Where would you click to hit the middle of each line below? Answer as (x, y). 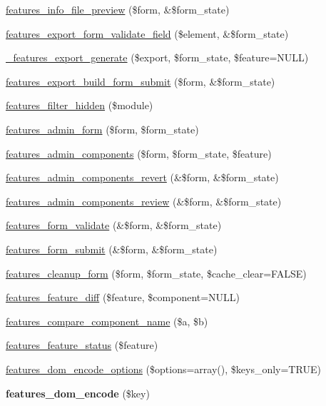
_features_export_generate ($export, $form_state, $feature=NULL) (157, 57)
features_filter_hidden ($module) (80, 105)
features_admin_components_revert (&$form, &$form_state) (142, 177)
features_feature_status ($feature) (82, 345)
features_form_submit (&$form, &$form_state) (112, 249)
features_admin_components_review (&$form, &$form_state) (144, 201)
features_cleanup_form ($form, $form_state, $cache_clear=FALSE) (156, 273)
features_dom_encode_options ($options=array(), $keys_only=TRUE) (163, 369)
